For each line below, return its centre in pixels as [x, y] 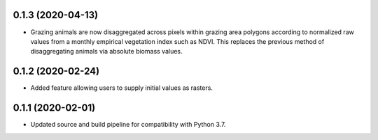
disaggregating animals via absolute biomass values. [106, 52]
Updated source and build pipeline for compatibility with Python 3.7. [128, 125]
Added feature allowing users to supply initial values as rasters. [122, 88]
